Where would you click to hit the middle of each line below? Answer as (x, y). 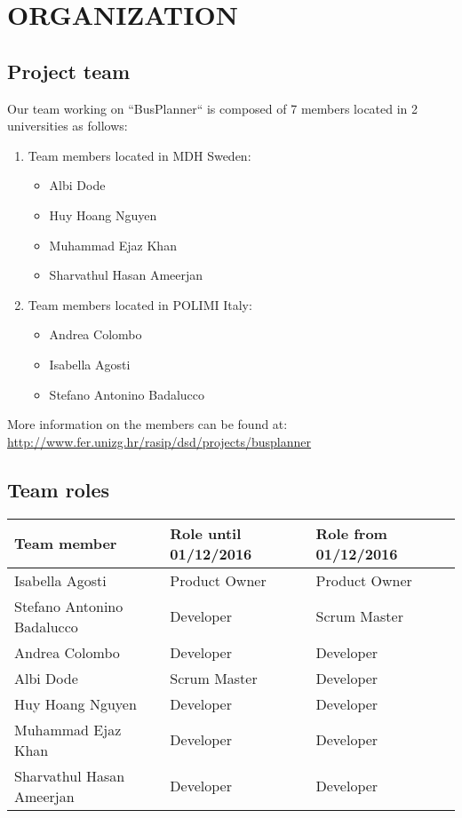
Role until (206, 533)
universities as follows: (68, 126)
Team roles (59, 489)
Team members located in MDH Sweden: (139, 155)
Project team (69, 71)
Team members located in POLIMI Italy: (140, 304)
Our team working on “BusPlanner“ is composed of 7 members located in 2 (213, 108)
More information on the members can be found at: (147, 424)
